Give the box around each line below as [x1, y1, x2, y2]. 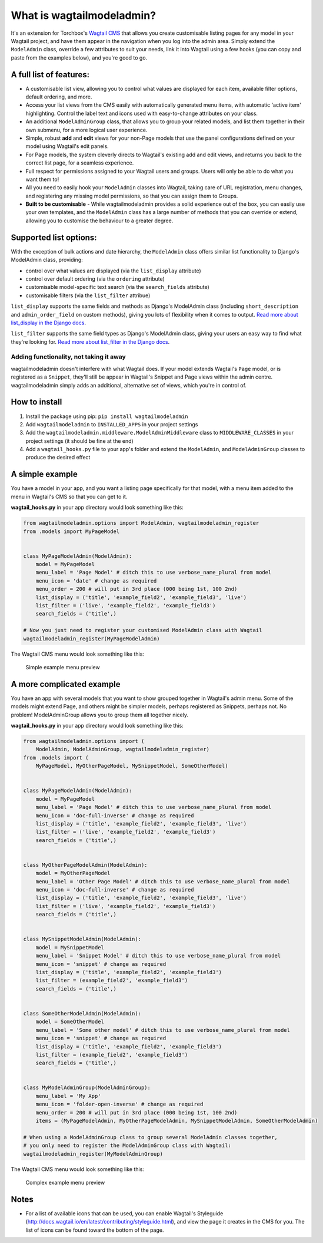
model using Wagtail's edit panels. [25, 143, 109, 150]
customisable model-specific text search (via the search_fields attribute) [25, 284, 210, 291]
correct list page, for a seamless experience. [25, 159, 134, 166]
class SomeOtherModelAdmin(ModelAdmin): [23, 1010, 141, 1017]
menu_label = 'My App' [35, 1093, 101, 1099]
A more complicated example [11, 679, 121, 689]
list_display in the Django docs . [11, 319, 86, 326]
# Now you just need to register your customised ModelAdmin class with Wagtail [23, 627, 262, 634]
